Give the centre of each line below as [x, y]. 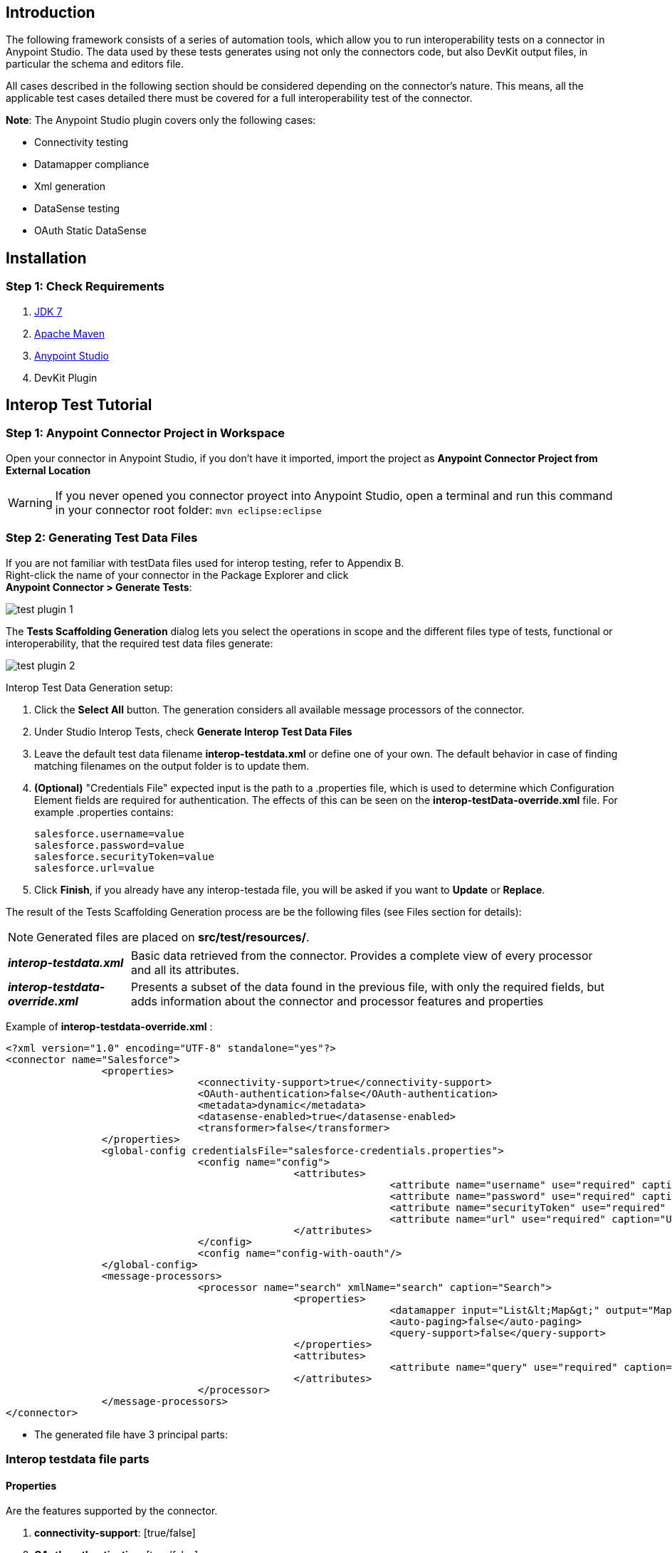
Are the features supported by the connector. [112, 1511]
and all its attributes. [185, 969]
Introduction [51, 12]
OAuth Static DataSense [90, 231]
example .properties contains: [104, 812]
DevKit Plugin [66, 377]
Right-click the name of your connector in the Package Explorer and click [177, 575]
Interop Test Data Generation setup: [89, 687]
